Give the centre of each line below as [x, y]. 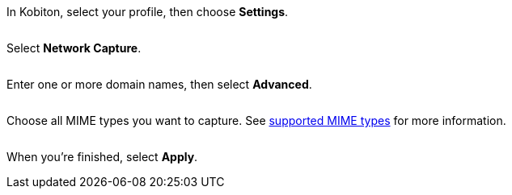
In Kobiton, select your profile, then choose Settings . [148, 12]
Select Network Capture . [74, 48]
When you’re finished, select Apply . [102, 157]
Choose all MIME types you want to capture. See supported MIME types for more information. [256, 120]
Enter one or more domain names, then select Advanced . [159, 84]
